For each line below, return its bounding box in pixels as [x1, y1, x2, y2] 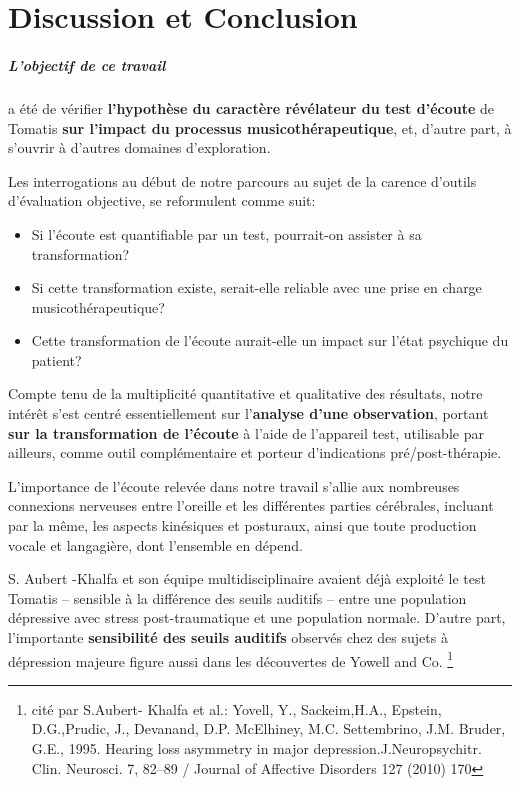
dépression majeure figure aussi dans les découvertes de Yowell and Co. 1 [8, 647, 454, 671]
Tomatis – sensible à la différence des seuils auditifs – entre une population [8, 587, 467, 608]
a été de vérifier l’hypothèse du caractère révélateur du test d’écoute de [8, 97, 494, 118]
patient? [31, 349, 82, 370]
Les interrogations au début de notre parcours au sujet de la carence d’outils [8, 170, 477, 191]
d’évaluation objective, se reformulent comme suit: [8, 190, 316, 211]
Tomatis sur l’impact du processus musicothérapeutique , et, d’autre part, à [8, 117, 512, 138]
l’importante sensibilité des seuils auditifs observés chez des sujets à [8, 627, 448, 647]
